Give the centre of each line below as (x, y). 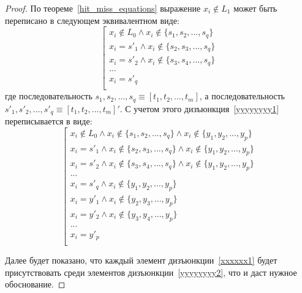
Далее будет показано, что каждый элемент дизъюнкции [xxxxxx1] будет (141, 260)
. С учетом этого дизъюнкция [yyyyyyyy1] (199, 108)
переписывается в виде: (49, 121)
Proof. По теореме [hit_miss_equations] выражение (103, 8)
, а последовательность (242, 96)
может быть (255, 8)
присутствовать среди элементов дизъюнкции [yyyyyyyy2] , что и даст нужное (151, 272)
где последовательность (49, 96)
